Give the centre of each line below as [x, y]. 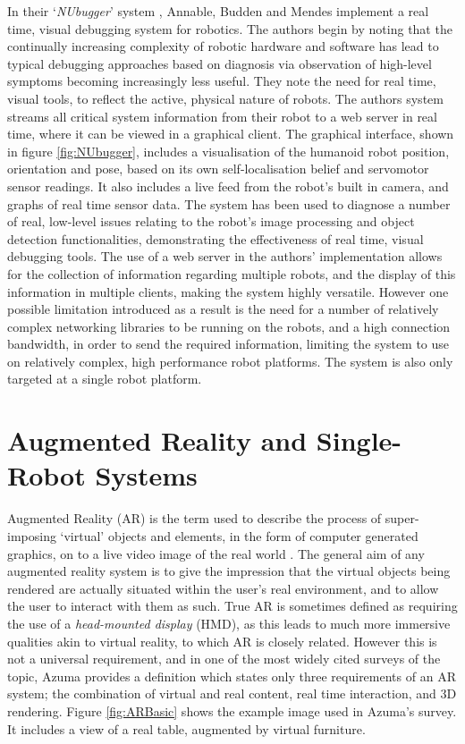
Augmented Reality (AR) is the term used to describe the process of [194, 518]
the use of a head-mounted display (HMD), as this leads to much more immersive [229, 623]
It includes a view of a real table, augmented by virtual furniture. [186, 728]
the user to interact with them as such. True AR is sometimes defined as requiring [232, 606]
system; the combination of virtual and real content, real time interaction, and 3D [232, 693]
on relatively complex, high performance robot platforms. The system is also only [230, 361]
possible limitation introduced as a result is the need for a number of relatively [223, 309]
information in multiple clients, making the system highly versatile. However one [228, 291]
